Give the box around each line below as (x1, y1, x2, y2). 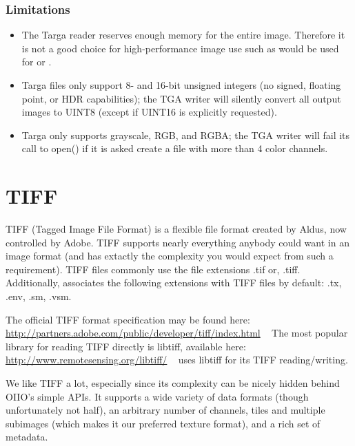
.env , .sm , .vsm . (6, 289, 72, 304)
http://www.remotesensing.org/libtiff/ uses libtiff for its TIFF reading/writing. (6, 352, 348, 367)
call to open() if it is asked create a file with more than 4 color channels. (21, 141, 328, 156)
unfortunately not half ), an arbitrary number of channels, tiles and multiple (6, 403, 325, 417)
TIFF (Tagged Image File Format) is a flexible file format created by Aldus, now (6, 222, 347, 236)
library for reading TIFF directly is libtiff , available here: (6, 339, 246, 353)
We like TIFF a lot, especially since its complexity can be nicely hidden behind (6, 376, 340, 390)
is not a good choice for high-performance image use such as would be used (21, 41, 339, 55)
